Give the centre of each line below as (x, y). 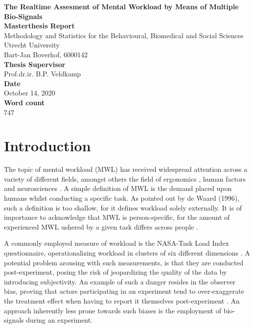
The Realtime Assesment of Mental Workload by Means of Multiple (121, 6)
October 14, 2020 (30, 93)
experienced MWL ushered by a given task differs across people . (101, 226)
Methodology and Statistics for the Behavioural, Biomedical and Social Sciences (124, 35)
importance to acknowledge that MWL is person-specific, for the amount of (117, 217)
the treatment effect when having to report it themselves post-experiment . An (122, 300)
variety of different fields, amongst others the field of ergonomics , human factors (125, 178)
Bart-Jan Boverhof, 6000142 (46, 54)
